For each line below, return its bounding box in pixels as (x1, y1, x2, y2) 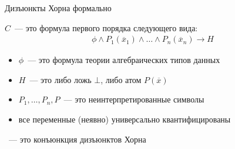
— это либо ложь (29, 73, 92, 85)
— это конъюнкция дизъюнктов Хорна (8, 133, 146, 145)
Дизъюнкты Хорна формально (5, 2, 112, 14)
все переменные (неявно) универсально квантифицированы (18, 113, 231, 125)
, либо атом (100, 73, 142, 85)
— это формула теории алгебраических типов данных (28, 54, 220, 66)
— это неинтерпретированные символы (63, 93, 204, 105)
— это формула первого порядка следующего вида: (15, 21, 198, 34)
